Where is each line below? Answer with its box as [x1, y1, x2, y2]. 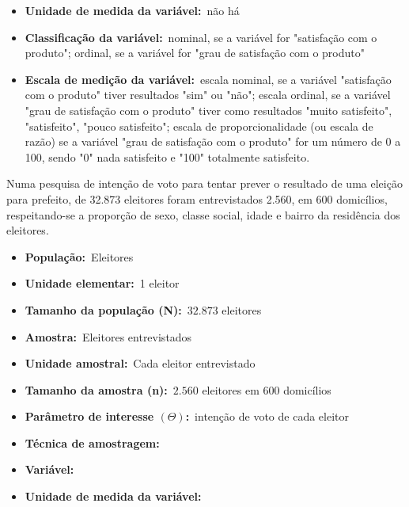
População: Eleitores [25, 248, 134, 265]
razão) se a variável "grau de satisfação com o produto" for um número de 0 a [25, 133, 401, 150]
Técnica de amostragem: [25, 434, 160, 451]
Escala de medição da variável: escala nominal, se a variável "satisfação [25, 71, 392, 87]
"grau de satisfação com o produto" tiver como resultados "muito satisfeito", [25, 101, 392, 118]
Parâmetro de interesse [25, 408, 154, 425]
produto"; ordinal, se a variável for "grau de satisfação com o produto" [25, 44, 365, 61]
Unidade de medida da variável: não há [25, 2, 240, 18]
